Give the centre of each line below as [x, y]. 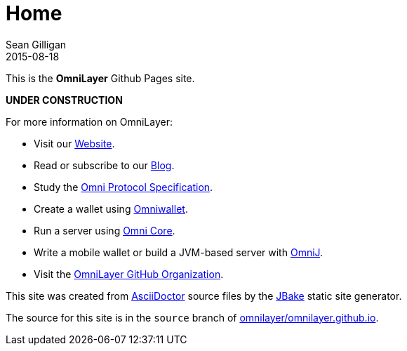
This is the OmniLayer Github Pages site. [100, 78]
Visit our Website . [74, 143]
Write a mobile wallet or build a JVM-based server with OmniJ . [179, 252]
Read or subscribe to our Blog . [104, 165]
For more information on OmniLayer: [89, 121]
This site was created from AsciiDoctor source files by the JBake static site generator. [204, 296]
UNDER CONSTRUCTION [64, 100]
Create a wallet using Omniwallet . [111, 208]
